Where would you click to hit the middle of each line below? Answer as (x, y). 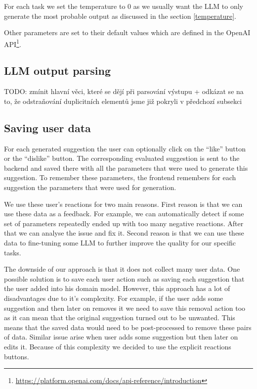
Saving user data (47, 127)
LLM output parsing (58, 71)
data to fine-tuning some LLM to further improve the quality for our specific (120, 242)
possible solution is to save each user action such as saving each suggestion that (124, 278)
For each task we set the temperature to (65, 6)
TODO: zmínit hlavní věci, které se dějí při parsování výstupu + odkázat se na (124, 91)
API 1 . (13, 43)
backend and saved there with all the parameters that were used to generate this (126, 168)
